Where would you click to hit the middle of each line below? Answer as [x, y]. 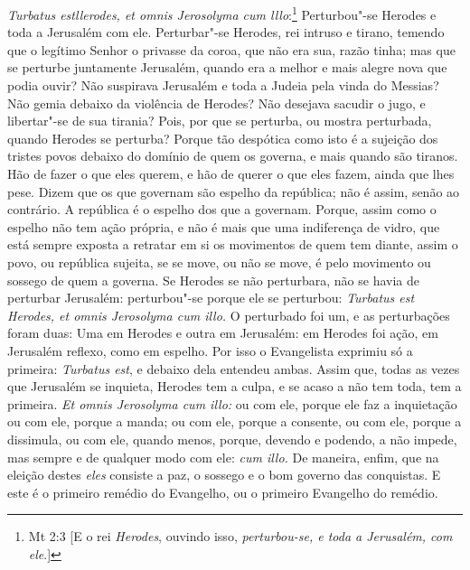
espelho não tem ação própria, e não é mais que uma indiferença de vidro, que [224, 226]
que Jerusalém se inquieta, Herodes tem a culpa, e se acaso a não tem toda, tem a [235, 386]
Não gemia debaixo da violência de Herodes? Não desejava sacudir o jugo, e [216, 103]
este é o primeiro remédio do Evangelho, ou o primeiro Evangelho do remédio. [223, 492]
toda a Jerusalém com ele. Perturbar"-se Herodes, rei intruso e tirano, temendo [226, 32]
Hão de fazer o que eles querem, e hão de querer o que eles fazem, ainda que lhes [231, 173]
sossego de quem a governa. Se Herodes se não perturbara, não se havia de [213, 280]
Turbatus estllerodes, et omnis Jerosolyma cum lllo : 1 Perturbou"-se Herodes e [222, 13]
